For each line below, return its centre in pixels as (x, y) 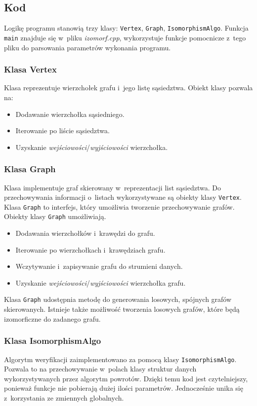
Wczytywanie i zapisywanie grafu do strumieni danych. (99, 266)
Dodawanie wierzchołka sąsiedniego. (70, 114)
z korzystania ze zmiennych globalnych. (64, 397)
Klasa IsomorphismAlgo (53, 341)
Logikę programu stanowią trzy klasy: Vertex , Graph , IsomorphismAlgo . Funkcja (126, 28)
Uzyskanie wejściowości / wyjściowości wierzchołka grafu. (101, 282)
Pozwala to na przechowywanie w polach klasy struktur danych (100, 369)
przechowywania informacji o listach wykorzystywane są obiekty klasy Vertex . (123, 197)
